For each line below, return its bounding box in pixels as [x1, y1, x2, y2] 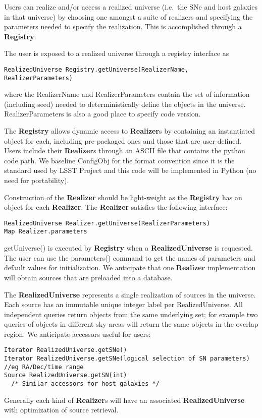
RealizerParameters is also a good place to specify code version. [4, 108, 201, 119]
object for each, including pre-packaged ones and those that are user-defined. [4, 135, 242, 146]
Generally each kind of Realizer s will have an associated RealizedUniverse [4, 394, 245, 405]
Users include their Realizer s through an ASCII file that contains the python [4, 145, 245, 156]
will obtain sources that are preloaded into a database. [4, 272, 173, 282]
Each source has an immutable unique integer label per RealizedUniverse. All [4, 299, 243, 310]
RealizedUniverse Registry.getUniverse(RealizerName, [4, 66, 189, 73]
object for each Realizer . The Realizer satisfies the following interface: [4, 202, 228, 212]
